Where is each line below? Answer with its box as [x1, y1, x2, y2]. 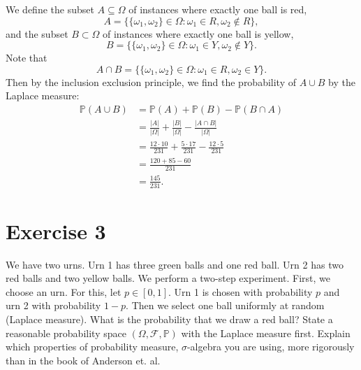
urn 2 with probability [6, 298, 101, 313]
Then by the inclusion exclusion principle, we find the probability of [6, 74, 297, 89]
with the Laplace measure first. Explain [181, 325, 351, 340]
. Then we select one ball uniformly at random [126, 298, 325, 313]
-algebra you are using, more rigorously [186, 339, 355, 354]
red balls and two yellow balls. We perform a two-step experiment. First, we [6, 271, 330, 285]
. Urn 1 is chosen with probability [168, 284, 313, 299]
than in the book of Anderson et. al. [6, 353, 161, 367]
